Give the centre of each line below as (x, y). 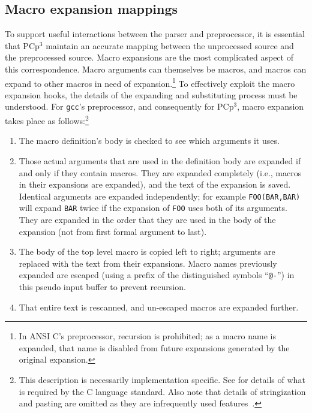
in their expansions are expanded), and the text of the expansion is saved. (155, 184)
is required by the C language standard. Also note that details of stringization (162, 391)
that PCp (22, 45)
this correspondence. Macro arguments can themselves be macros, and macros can (156, 69)
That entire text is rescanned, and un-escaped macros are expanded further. (159, 307)
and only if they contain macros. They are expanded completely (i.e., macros (160, 172)
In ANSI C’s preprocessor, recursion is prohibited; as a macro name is (147, 336)
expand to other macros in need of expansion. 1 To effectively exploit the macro (150, 82)
